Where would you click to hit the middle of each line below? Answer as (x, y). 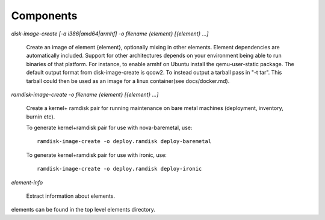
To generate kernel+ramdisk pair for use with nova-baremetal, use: (109, 128)
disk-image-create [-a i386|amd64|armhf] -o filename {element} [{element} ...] (110, 34)
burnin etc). (41, 117)
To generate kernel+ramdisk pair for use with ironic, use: (96, 155)
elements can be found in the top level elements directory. (83, 210)
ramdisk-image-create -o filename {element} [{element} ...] (85, 94)
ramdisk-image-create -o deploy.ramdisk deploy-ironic (119, 169)
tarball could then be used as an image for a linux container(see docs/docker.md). (128, 81)
